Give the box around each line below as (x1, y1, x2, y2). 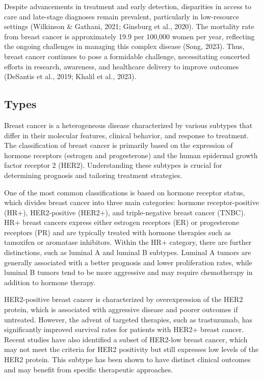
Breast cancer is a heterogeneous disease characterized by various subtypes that (4, 119, 253, 130)
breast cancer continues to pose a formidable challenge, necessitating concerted (4, 51, 250, 61)
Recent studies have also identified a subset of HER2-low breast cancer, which (4, 334, 248, 344)
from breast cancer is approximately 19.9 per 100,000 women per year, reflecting (4, 31, 255, 41)
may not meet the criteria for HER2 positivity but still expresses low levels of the (4, 344, 259, 355)
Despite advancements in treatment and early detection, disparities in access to (4, 1, 251, 11)
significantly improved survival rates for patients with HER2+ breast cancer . (4, 324, 244, 335)
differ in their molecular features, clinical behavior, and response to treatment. (4, 130, 249, 140)
